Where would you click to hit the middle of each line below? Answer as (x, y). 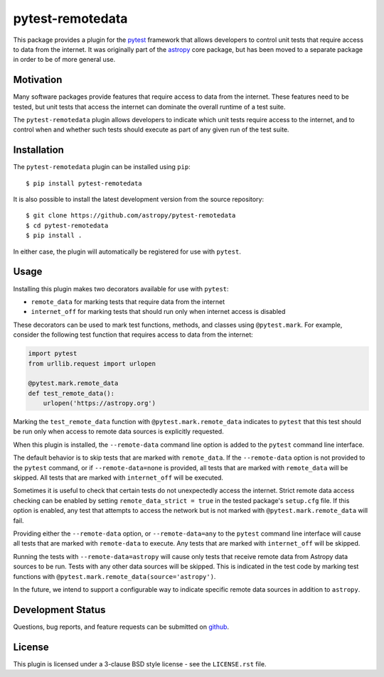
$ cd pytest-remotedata (67, 225)
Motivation (38, 80)
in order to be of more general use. (64, 60)
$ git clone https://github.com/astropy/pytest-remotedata (131, 216)
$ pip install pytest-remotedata (84, 183)
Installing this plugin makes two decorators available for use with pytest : (121, 288)
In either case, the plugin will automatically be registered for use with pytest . (127, 251)
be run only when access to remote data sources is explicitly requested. (118, 432)
